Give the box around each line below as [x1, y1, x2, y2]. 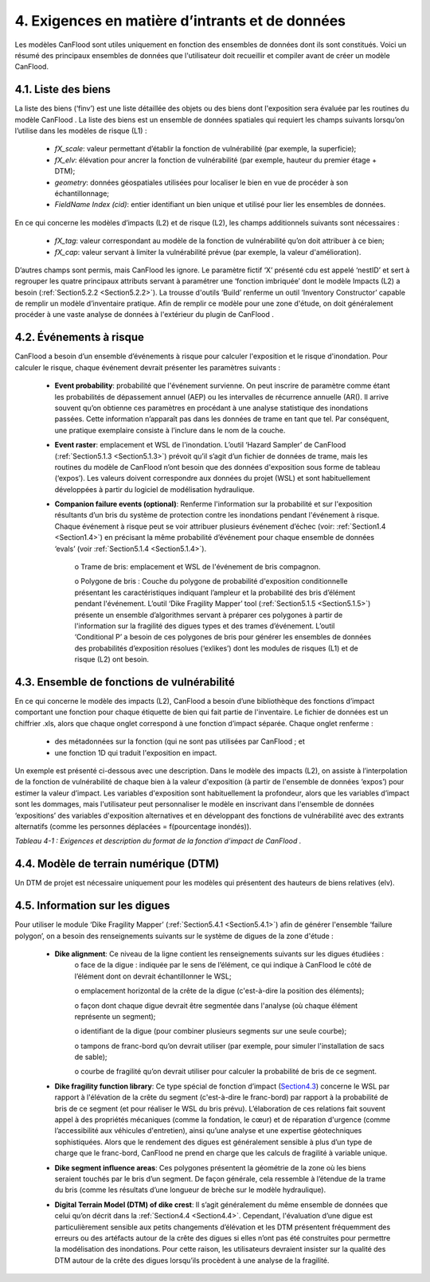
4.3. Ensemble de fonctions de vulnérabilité [14, 675, 235, 689]
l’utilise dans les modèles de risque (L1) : [14, 126, 147, 135]
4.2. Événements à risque [14, 330, 145, 344]
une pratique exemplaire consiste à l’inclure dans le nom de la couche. [54, 425, 286, 435]
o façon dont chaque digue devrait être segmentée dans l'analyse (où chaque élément [74, 1000, 358, 1010]
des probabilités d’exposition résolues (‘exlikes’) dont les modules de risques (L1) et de [74, 643, 358, 653]
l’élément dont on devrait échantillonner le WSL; [74, 971, 232, 981]
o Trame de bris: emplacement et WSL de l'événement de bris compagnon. [74, 562, 321, 572]
